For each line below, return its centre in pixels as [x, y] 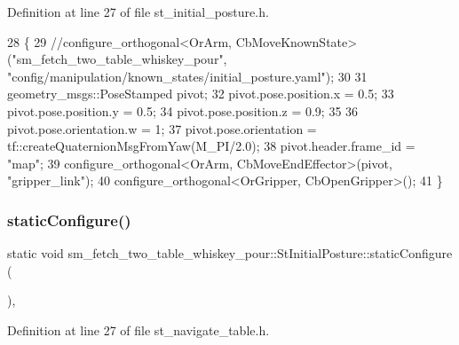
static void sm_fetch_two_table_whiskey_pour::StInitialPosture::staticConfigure [230, 253]
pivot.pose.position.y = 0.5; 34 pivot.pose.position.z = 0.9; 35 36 [183, 110]
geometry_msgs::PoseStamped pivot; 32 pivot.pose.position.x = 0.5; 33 [201, 94]
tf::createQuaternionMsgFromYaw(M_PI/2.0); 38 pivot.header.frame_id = [211, 146]
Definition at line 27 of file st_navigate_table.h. [138, 329]
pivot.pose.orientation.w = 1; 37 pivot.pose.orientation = [162, 128]
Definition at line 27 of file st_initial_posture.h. [138, 12]
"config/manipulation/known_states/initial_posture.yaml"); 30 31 [187, 76]
